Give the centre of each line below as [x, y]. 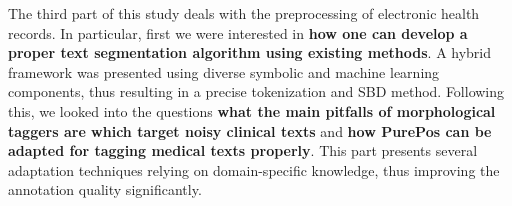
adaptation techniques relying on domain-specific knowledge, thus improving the [254, 169]
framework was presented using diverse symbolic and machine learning [224, 71]
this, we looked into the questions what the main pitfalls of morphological [252, 110]
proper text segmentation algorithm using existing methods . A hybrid [250, 52]
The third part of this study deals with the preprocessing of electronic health [244, 13]
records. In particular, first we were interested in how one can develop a [238, 32]
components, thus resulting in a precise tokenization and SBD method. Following [256, 91]
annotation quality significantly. [105, 189]
